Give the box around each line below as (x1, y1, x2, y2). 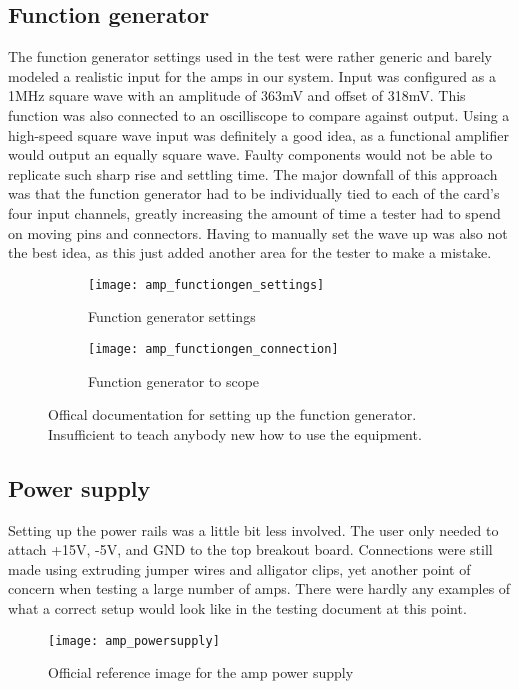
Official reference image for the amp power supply (48, 662, 354, 683)
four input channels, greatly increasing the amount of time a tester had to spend (8, 202, 501, 223)
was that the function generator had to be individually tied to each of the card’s (8, 183, 500, 204)
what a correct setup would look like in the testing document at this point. (8, 598, 467, 618)
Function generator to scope (88, 370, 260, 391)
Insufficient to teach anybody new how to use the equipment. (48, 423, 422, 444)
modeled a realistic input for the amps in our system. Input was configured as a (8, 65, 496, 86)
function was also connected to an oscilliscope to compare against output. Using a (8, 104, 510, 125)
